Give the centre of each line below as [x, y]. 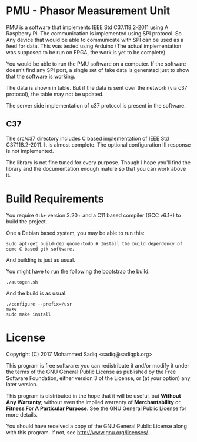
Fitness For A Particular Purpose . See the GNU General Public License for [96, 408]
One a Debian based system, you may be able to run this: [76, 233]
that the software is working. [41, 76]
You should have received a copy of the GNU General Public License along [96, 426]
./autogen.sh [22, 282]
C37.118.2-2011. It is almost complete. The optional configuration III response [98, 144]
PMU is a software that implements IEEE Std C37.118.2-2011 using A [87, 27]
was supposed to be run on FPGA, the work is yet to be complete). [87, 52]
